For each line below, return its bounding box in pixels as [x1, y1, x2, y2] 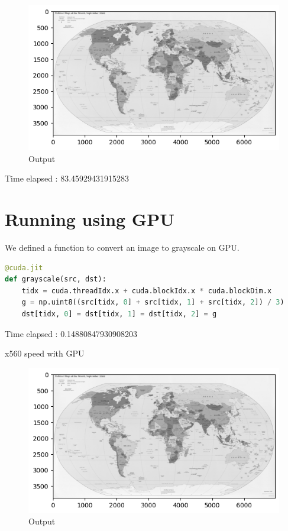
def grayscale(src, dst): [5, 275, 106, 284]
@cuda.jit [5, 263, 43, 272]
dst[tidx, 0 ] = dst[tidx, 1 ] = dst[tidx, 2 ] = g [21, 309, 217, 318]
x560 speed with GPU [5, 347, 85, 360]
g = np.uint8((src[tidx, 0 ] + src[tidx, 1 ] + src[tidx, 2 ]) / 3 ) [21, 298, 284, 307]
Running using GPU [5, 207, 174, 231]
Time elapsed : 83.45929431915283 [5, 172, 130, 184]
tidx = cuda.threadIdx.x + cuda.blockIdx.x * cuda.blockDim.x [21, 286, 272, 295]
